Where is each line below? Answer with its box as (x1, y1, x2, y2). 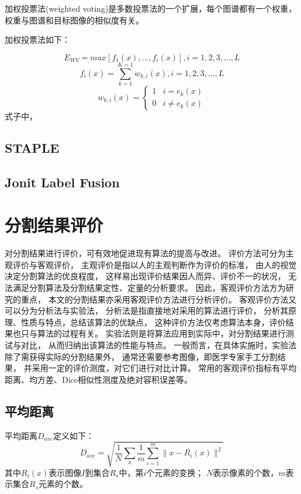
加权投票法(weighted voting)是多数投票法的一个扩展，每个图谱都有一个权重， (5, 2, 297, 14)
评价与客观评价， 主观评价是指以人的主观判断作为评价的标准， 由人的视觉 (12, 258, 297, 270)
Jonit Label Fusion (5, 173, 120, 191)
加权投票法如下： (5, 33, 70, 46)
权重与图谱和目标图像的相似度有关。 (5, 13, 144, 26)
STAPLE (5, 138, 60, 156)
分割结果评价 (5, 213, 103, 237)
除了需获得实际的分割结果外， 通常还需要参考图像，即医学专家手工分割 (5, 350, 278, 362)
